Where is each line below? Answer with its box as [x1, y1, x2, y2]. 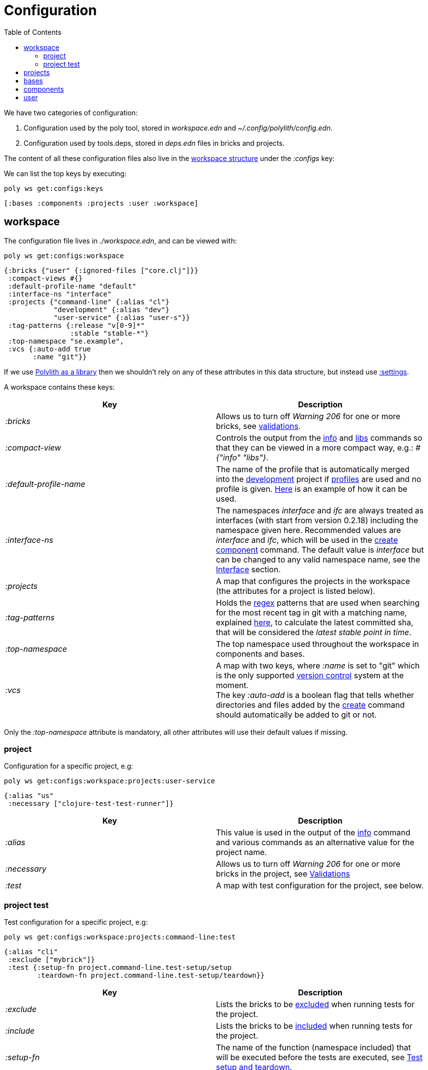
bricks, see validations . [216, 421, 301, 431]
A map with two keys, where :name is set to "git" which [216, 660, 420, 670]
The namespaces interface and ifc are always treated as [216, 505, 424, 515]
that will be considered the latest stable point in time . [216, 627, 412, 637]
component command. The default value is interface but [216, 544, 424, 555]
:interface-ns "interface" [8, 290, 112, 298]
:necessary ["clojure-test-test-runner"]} [8, 800, 174, 808]
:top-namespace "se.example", [8, 337, 124, 345]
